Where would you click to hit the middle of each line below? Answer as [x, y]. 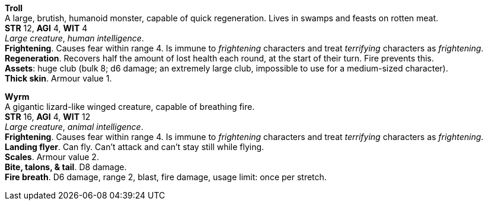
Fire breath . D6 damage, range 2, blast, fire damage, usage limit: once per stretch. [166, 177]
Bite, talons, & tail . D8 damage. [66, 167]
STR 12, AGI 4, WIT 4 [46, 28]
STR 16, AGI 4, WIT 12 [48, 117]
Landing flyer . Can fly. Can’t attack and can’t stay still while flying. [135, 147]
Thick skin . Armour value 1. [58, 78]
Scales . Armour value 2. [52, 157]
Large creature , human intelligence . [74, 38]
